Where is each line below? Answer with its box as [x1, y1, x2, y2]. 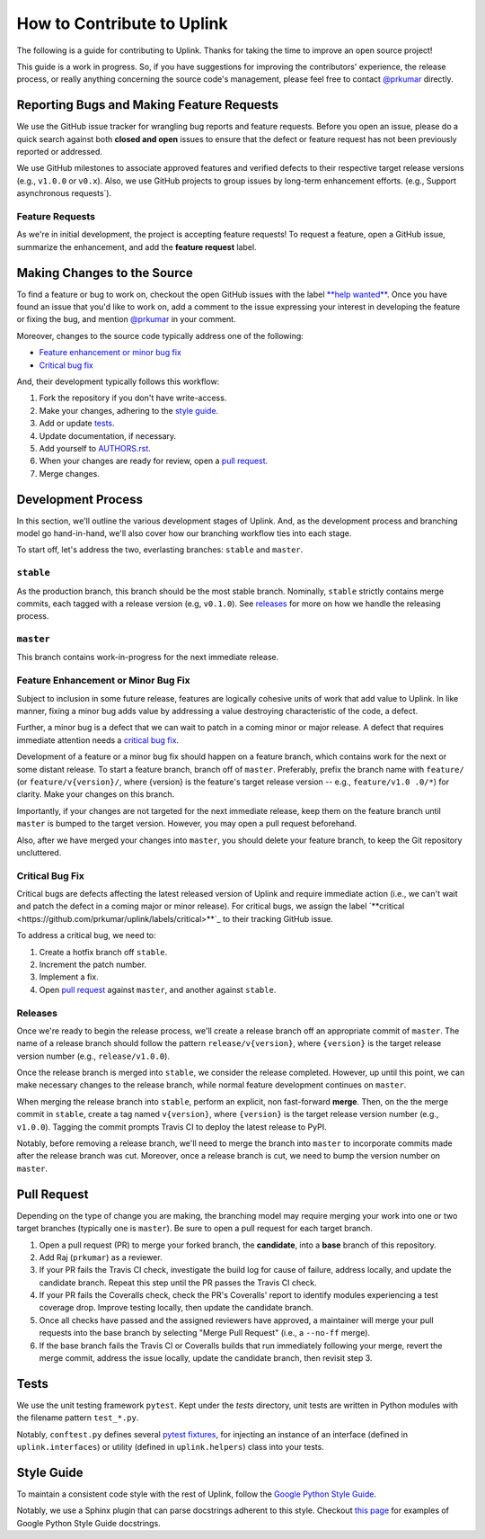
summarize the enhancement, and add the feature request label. [16, 241, 257, 252]
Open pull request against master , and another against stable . [39, 984, 277, 995]
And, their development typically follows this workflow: [16, 376, 220, 387]
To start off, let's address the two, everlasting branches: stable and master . [16, 544, 304, 555]
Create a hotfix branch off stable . [39, 946, 168, 957]
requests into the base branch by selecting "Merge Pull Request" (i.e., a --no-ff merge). [39, 1328, 371, 1338]
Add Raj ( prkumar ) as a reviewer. [39, 1251, 163, 1263]
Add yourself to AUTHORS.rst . [39, 443, 152, 453]
